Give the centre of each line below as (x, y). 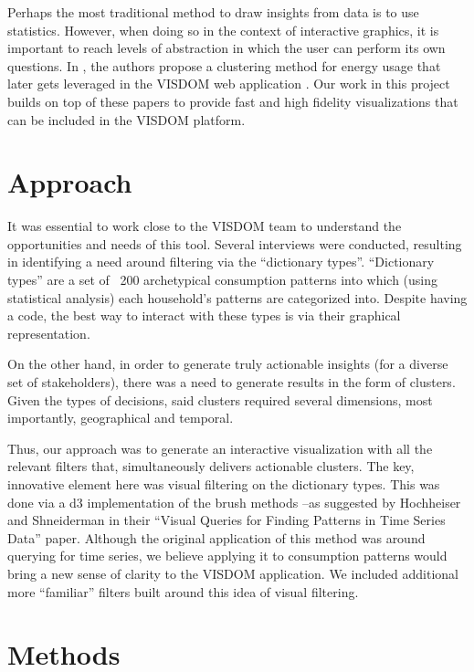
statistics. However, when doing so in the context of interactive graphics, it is (223, 30)
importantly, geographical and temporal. (121, 418)
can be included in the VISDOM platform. (126, 119)
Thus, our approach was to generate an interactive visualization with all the (220, 448)
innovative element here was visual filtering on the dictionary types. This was (224, 484)
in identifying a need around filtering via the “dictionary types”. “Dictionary (221, 262)
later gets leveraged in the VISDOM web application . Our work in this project (229, 84)
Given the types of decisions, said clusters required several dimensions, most (220, 399)
